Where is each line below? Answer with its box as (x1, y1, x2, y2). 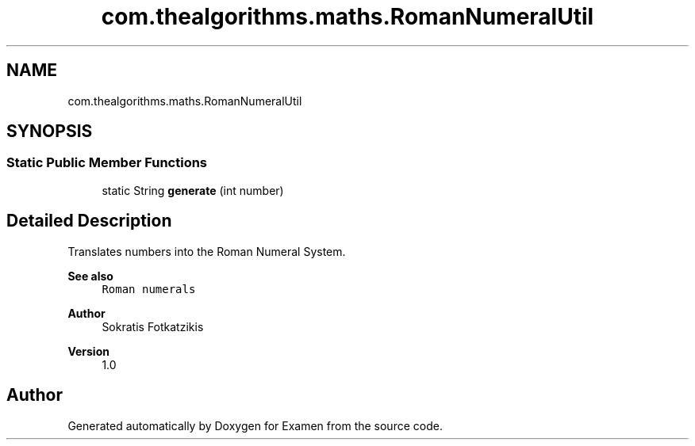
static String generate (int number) (102, 183, 284, 197)
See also (67, 269, 113, 283)
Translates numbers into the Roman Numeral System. (67, 244, 346, 258)
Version (67, 344, 109, 358)
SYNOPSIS (6, 121, 93, 142)
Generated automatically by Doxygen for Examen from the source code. (67, 418, 443, 433)
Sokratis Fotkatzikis (102, 319, 204, 334)
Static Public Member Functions (6, 154, 208, 171)
